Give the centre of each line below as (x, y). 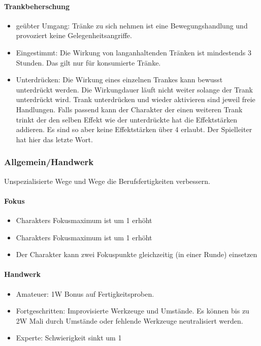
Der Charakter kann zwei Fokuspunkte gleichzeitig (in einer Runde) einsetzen (137, 254)
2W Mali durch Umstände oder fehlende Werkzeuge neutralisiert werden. (129, 320)
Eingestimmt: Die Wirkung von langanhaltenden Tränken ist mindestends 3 (134, 52)
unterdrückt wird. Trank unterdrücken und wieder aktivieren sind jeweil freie (136, 99)
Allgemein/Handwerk (49, 162)
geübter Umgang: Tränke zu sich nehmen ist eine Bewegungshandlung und (132, 25)
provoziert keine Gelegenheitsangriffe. (74, 35)
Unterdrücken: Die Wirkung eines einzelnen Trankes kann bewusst (119, 80)
